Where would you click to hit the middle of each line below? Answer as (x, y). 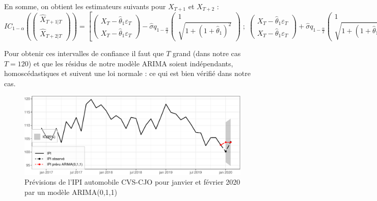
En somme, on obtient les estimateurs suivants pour (85, 6)
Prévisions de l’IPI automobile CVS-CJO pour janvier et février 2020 (132, 182)
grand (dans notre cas (207, 53)
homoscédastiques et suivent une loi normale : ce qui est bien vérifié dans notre (127, 73)
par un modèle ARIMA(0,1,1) (71, 192)
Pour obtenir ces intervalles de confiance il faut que (84, 53)
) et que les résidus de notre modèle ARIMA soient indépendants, (131, 63)
